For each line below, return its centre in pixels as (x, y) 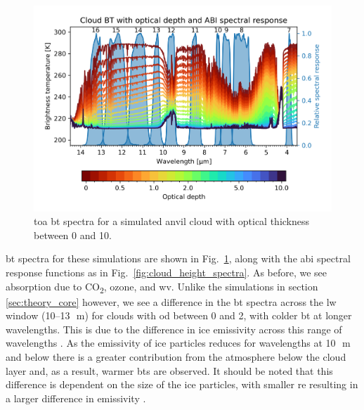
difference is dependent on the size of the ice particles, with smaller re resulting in (182, 384)
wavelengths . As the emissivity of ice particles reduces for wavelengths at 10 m (178, 343)
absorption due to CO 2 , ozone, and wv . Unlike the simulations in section (162, 287)
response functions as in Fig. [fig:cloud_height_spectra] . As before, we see (167, 272)
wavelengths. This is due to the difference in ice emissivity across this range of (174, 329)
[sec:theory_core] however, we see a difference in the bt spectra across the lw (171, 301)
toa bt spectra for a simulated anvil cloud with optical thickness (172, 221)
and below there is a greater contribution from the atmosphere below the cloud (176, 357)
